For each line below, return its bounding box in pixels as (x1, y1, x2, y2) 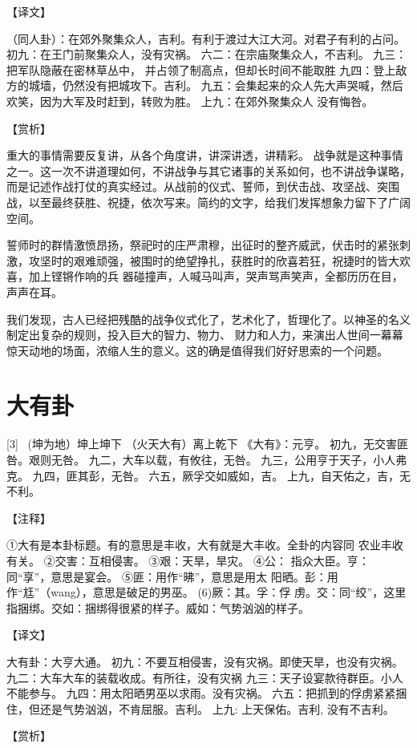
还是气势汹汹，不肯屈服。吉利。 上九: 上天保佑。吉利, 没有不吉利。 (39, 700, 395, 717)
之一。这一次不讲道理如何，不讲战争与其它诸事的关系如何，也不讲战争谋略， (6, 162, 411, 179)
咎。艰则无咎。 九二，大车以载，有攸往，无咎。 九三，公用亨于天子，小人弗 (6, 451, 407, 467)
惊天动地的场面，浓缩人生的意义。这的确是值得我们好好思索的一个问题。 (6, 342, 388, 358)
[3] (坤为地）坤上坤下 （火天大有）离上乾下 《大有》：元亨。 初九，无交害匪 (6, 435, 408, 452)
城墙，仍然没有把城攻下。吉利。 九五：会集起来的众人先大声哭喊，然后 (28, 77, 403, 94)
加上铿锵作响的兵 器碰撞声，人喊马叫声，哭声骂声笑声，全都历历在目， (28, 268, 403, 285)
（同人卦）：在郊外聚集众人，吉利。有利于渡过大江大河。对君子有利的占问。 (6, 30, 405, 46)
